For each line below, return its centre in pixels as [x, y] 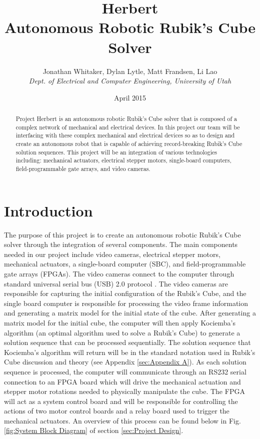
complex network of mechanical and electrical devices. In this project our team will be [128, 127]
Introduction [48, 210]
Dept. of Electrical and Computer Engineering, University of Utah [130, 81]
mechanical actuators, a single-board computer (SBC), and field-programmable [125, 264]
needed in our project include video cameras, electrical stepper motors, [112, 254]
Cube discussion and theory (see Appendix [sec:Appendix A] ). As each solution [125, 362]
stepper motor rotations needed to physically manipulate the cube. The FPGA [124, 391]
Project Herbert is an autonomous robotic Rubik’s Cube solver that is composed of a [126, 119]
